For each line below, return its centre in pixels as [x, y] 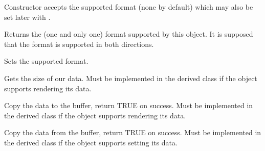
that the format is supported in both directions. [79, 44]
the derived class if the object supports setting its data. [91, 142]
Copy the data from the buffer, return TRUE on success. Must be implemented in [133, 132]
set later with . [27, 17]
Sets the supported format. [46, 61]
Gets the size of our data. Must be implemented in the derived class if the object [131, 78]
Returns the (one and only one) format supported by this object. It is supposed [129, 34]
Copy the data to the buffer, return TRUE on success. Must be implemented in [129, 105]
